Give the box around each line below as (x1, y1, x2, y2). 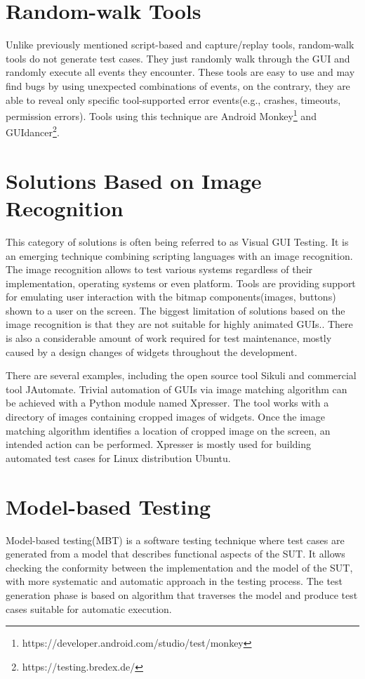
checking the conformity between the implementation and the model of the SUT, (6, 560, 353, 574)
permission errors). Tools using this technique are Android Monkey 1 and (6, 107, 317, 123)
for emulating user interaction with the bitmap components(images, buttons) (6, 289, 336, 304)
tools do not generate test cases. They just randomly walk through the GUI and (6, 51, 350, 65)
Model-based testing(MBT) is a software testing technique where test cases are (6, 532, 345, 547)
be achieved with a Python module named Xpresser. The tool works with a (6, 395, 329, 410)
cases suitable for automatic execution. (6, 601, 172, 616)
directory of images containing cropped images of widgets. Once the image (6, 409, 325, 424)
